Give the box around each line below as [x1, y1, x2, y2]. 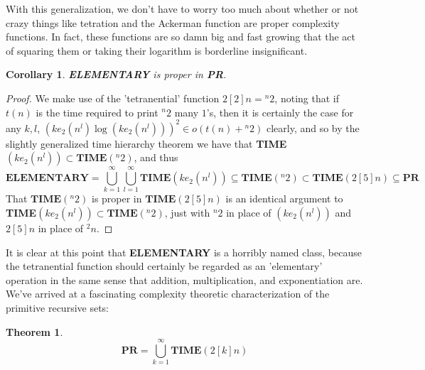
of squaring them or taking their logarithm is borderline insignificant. [6, 43, 308, 58]
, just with [164, 205, 210, 219]
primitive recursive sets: [6, 300, 109, 315]
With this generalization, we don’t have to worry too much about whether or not [6, 1, 359, 16]
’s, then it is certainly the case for [206, 104, 354, 119]
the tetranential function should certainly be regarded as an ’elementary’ [6, 259, 323, 273]
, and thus [134, 150, 178, 165]
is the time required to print [36, 104, 158, 119]
